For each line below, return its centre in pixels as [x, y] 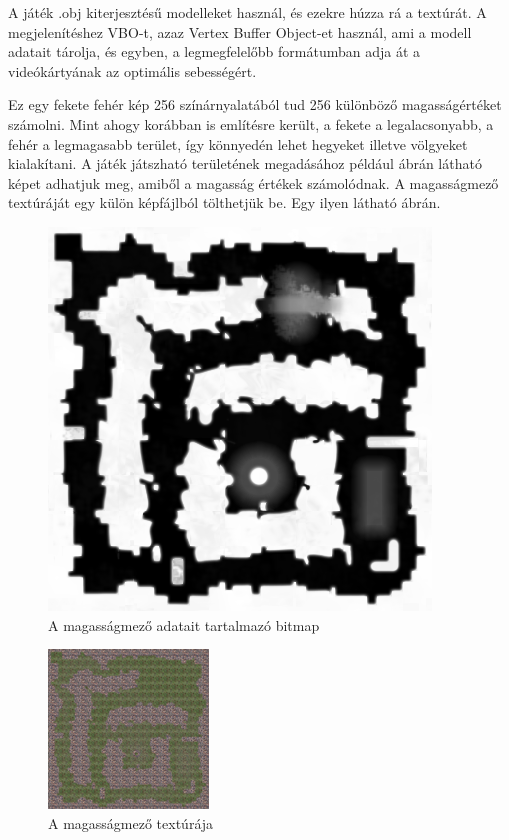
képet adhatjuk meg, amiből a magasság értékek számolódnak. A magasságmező [253, 182]
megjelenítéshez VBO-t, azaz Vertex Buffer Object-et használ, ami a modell [240, 31]
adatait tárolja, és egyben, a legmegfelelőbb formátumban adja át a [214, 51]
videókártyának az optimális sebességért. [132, 70]
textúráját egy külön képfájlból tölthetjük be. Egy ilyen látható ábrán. [224, 202]
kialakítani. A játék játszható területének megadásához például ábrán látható [245, 163]
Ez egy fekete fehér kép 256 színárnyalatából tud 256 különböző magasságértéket [255, 104]
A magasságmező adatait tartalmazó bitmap [184, 624]
